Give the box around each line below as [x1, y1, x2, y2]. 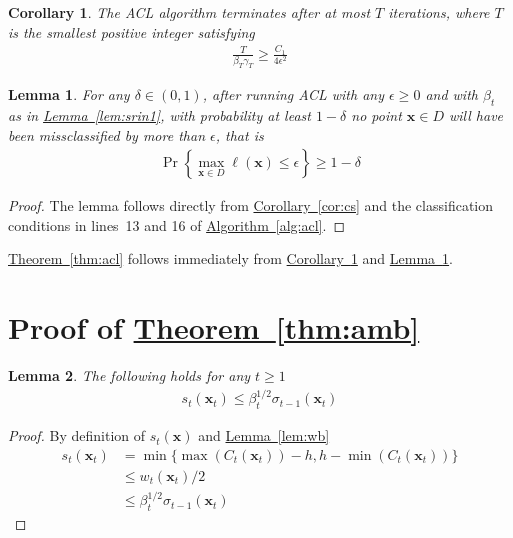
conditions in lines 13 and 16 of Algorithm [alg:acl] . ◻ [8, 214, 345, 235]
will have [448, 105, 504, 125]
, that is [215, 124, 264, 145]
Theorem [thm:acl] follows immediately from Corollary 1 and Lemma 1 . [8, 248, 453, 269]
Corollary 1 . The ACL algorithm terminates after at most [8, 2, 371, 22]
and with [425, 84, 478, 105]
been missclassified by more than [8, 124, 205, 145]
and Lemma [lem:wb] [198, 425, 330, 446]
